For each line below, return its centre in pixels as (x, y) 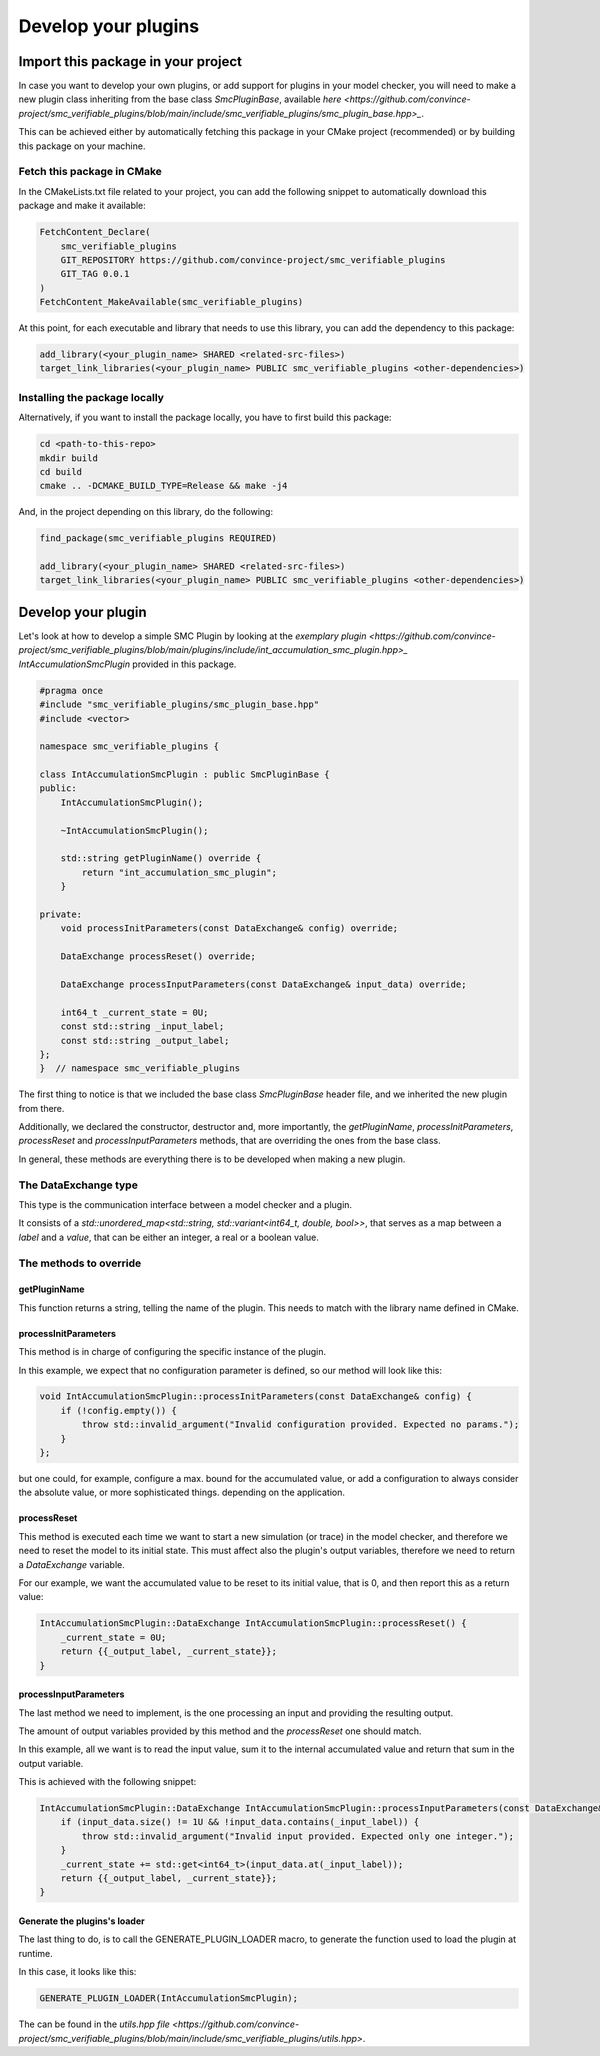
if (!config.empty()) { (118, 1410)
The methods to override (80, 1263)
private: (61, 914)
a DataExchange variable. (71, 1564)
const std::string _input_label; (142, 1026)
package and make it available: (82, 206)
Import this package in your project (130, 61)
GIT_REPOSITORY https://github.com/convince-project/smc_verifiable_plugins (253, 259)
